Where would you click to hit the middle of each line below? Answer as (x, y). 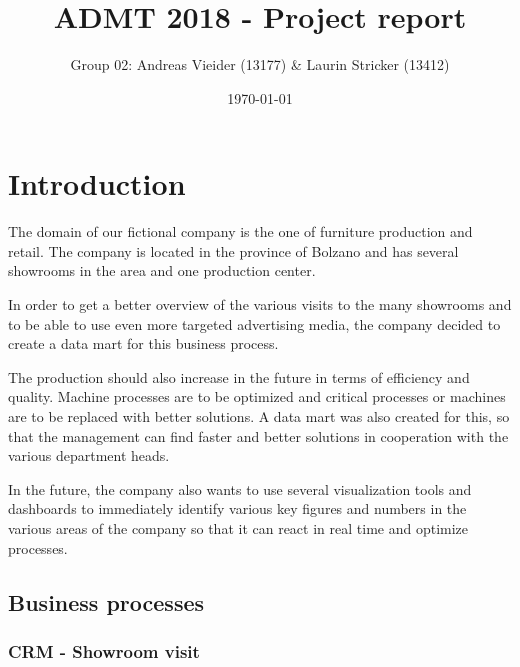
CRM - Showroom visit (104, 650)
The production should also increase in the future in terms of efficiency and (239, 376)
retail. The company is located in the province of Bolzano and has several (233, 250)
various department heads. (89, 455)
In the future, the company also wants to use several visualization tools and (240, 488)
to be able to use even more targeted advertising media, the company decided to (254, 323)
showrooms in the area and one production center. (162, 270)
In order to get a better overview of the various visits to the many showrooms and (260, 304)
